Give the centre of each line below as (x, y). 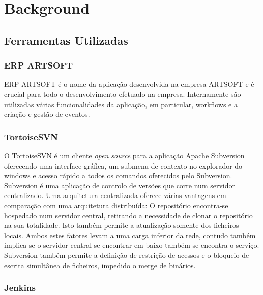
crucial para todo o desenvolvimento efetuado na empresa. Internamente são (123, 94)
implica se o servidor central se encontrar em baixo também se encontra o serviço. (132, 245)
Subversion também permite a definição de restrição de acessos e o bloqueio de (127, 255)
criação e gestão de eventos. (47, 114)
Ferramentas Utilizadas (66, 40)
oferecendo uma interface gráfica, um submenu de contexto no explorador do (123, 165)
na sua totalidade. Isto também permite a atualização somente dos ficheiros (122, 225)
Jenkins (20, 288)
